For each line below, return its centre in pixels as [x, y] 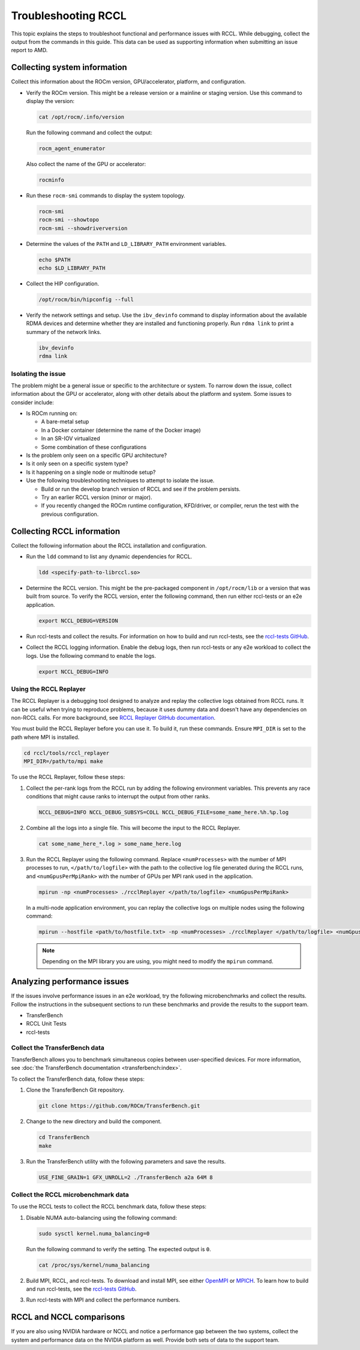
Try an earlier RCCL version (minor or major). [97, 497]
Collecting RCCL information [66, 531]
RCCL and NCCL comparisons [68, 1317]
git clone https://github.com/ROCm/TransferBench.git [119, 1106]
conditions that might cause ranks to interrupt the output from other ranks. [118, 796]
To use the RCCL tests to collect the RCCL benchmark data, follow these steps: [109, 1207]
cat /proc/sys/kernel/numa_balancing [94, 1265]
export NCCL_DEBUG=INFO [74, 671]
